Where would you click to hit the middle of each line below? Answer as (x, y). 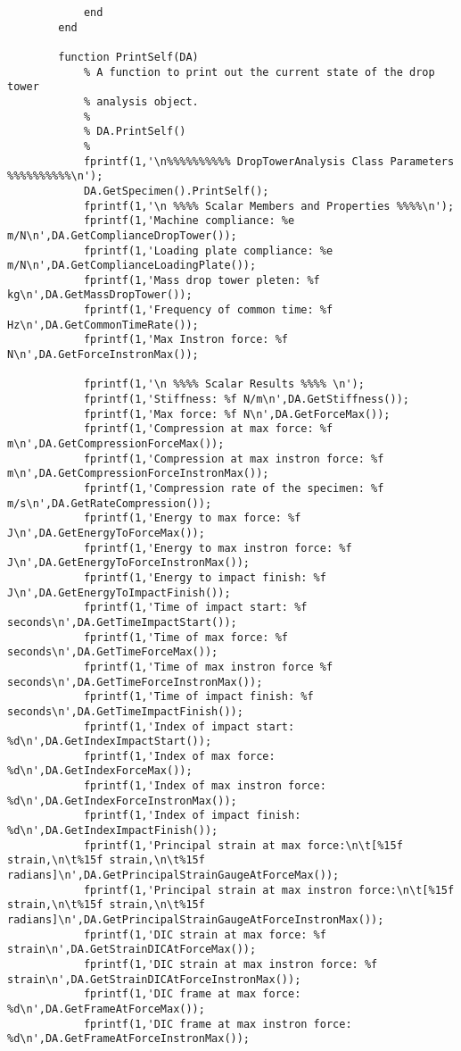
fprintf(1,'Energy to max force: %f (192, 518)
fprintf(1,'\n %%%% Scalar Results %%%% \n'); (224, 384)
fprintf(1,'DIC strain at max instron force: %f (230, 964)
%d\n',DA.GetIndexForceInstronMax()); (122, 801)
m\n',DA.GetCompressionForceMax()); (116, 444)
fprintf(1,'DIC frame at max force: (192, 994)
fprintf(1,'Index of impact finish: (192, 816)
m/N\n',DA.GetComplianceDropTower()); (122, 235)
